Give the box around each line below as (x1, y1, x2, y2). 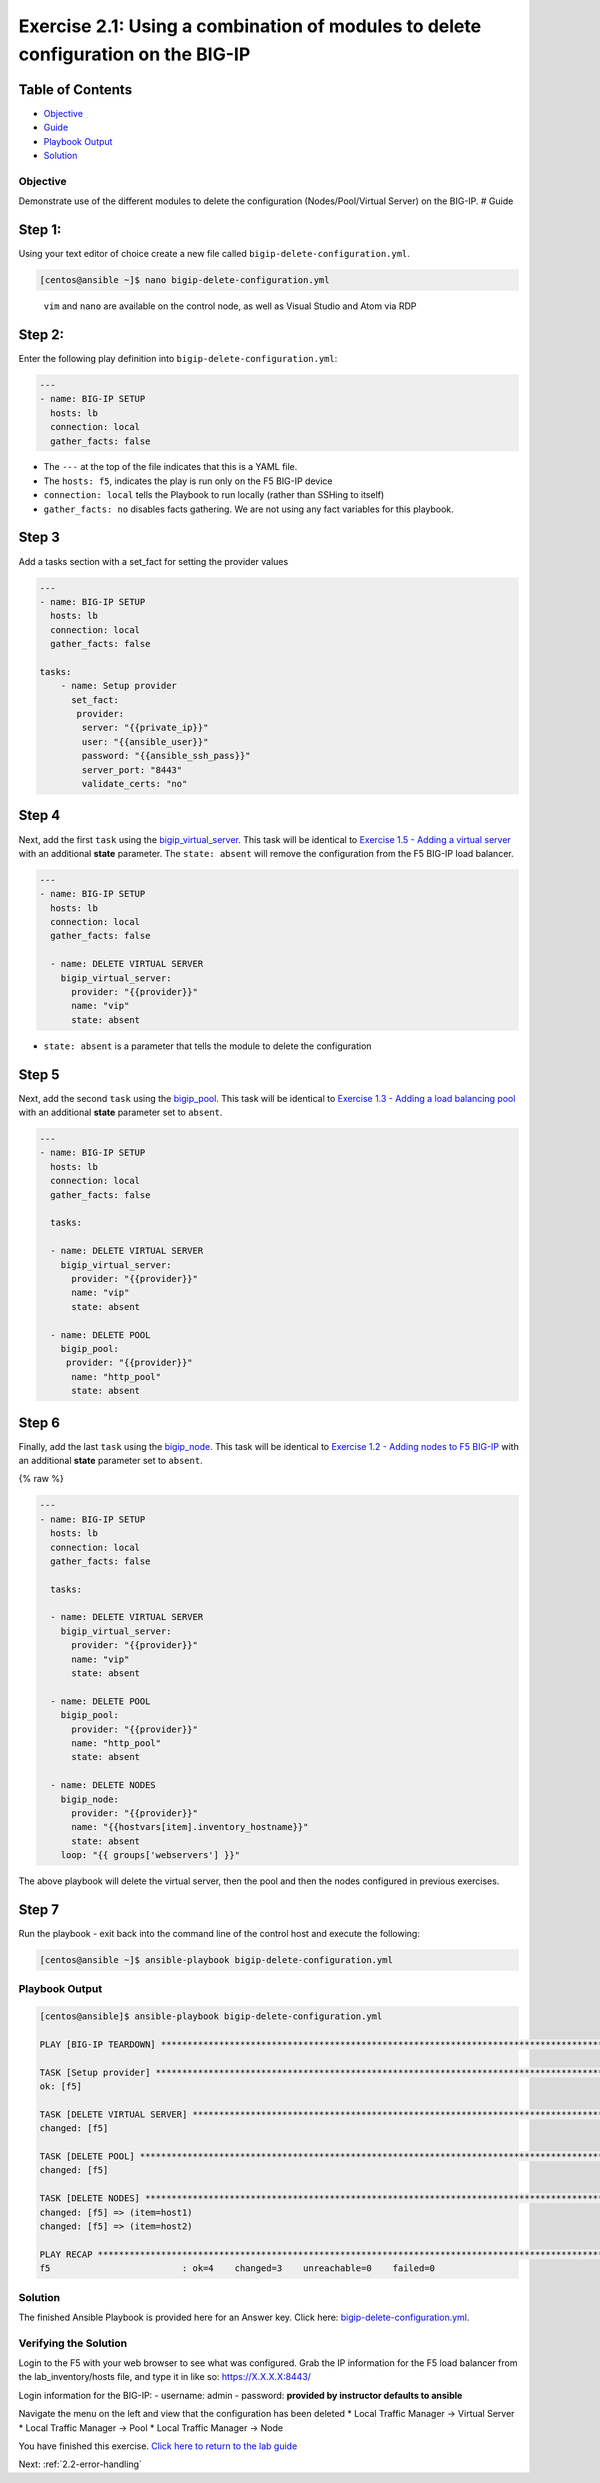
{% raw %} (18, 1473, 64, 1485)
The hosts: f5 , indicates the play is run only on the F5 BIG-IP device (43, 475, 333, 487)
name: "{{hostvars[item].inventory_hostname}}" (71, 1821, 309, 1833)
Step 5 (18, 1066, 60, 1083)
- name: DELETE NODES (50, 1780, 157, 1791)
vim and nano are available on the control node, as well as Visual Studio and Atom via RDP (43, 300, 417, 312)
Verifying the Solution (18, 2336, 128, 2350)
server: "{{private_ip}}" (81, 722, 209, 734)
